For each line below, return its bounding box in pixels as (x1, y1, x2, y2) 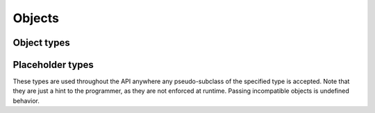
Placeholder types (12, 59, 94, 71)
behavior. (12, 96, 40, 105)
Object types (12, 37, 70, 49)
